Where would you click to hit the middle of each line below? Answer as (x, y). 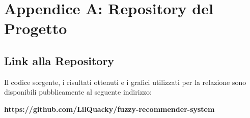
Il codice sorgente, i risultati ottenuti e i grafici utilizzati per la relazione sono (125, 82)
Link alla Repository (59, 60)
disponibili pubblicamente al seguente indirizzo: (78, 92)
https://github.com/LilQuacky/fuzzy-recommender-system (109, 109)
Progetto (36, 28)
